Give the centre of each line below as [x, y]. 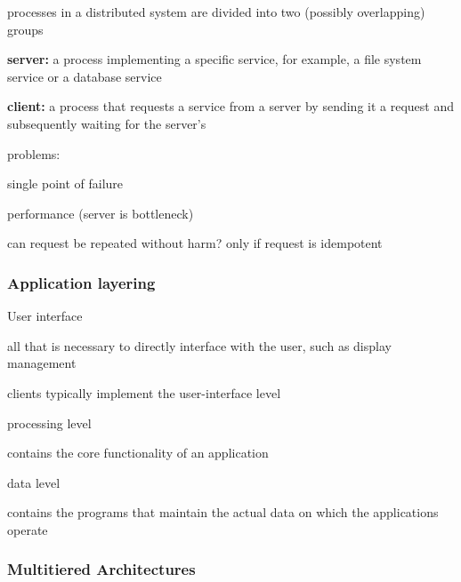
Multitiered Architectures [101, 569]
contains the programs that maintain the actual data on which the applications [223, 512]
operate [28, 529]
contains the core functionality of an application [138, 453]
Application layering [81, 282]
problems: [34, 153]
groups [25, 29]
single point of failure [65, 183]
